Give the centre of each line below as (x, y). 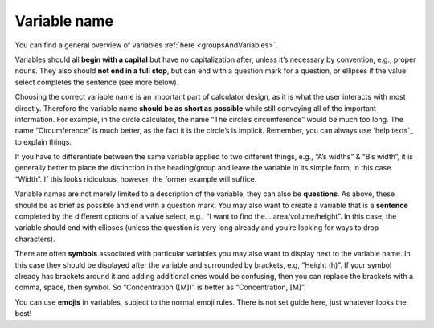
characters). (35, 239)
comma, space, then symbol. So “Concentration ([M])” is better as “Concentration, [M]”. (160, 287)
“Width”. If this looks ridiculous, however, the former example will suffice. (136, 179)
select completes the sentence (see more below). (97, 82)
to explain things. (43, 141)
